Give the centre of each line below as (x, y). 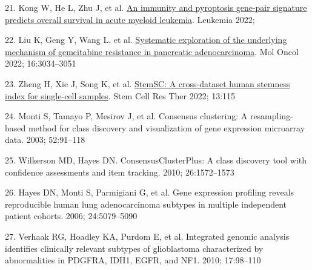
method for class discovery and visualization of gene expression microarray (167, 127)
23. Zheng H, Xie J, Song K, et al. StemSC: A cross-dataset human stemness (148, 83)
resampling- (271, 116)
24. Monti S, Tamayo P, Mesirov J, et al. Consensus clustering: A (126, 116)
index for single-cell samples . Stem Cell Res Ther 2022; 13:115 (120, 95)
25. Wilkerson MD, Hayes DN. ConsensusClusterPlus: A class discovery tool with (156, 160)
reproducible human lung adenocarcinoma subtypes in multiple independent (146, 204)
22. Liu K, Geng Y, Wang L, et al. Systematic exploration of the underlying (146, 40)
